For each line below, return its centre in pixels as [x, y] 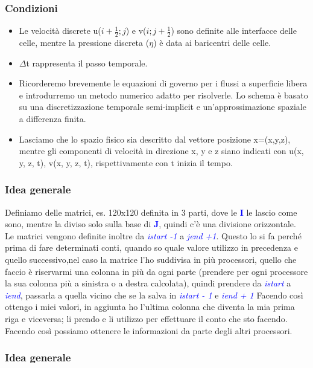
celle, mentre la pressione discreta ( [84, 43]
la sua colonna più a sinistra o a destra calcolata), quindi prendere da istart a [148, 283]
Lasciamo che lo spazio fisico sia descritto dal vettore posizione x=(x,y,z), [155, 139]
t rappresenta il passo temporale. [87, 63]
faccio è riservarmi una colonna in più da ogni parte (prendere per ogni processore [156, 271]
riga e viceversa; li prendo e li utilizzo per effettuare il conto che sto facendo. [146, 318]
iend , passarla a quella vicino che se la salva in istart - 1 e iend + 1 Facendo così [154, 295]
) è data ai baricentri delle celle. [212, 43]
